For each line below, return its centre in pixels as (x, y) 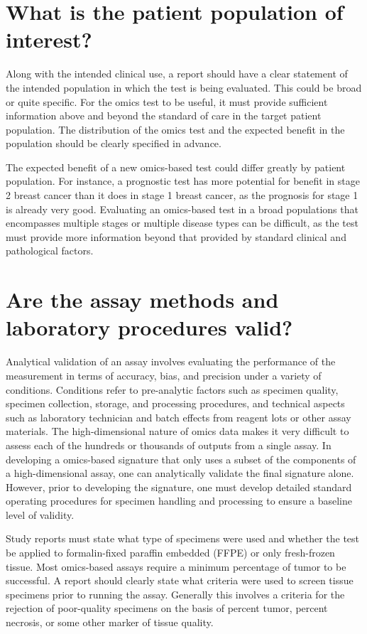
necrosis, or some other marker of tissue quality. (110, 622)
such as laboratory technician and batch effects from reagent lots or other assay (179, 417)
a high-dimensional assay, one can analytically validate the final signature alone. (180, 473)
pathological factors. (50, 251)
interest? (49, 39)
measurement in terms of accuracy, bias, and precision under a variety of (164, 375)
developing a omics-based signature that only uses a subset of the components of (181, 459)
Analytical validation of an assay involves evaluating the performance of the (171, 361)
